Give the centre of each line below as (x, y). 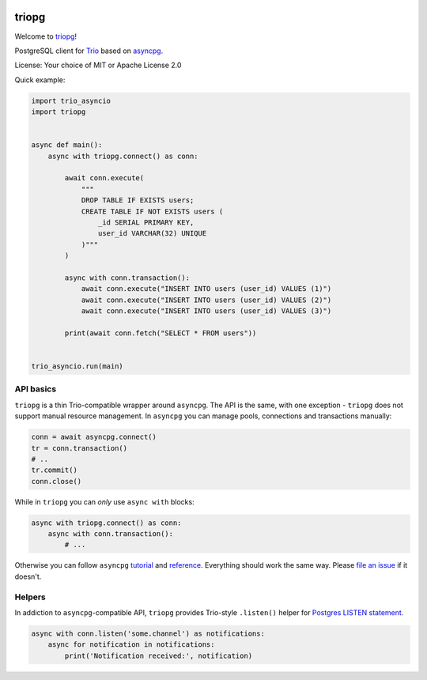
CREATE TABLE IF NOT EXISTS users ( (152, 211)
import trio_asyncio (71, 100)
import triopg (59, 112)
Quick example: (40, 80)
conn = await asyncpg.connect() (94, 437)
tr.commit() (55, 470)
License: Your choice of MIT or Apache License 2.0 (98, 65)
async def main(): (67, 145)
